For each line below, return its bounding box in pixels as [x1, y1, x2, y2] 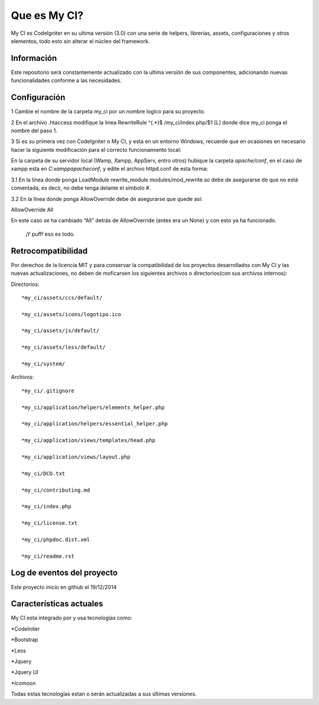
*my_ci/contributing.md [21, 486, 90, 493]
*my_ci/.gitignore [21, 387, 75, 394]
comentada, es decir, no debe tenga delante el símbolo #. [11, 184, 151, 191]
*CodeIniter [11, 625, 40, 632]
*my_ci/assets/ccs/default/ [21, 294, 103, 301]
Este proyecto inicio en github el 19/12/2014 [11, 583, 117, 590]
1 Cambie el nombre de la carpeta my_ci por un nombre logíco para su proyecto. [11, 108, 206, 115]
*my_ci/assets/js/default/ [21, 327, 100, 334]
